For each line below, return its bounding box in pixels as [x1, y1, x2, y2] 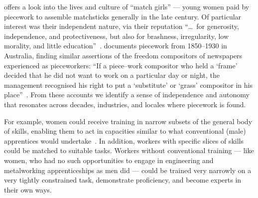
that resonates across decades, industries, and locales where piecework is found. [4, 99, 246, 109]
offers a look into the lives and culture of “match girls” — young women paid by [4, 1, 250, 11]
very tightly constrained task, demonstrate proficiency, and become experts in [4, 175, 242, 185]
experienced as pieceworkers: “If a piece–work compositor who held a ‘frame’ [4, 60, 238, 70]
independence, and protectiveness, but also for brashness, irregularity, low [4, 30, 229, 41]
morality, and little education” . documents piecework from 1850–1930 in [4, 40, 227, 51]
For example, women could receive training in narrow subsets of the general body [4, 116, 253, 126]
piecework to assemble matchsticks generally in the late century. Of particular [4, 11, 242, 21]
